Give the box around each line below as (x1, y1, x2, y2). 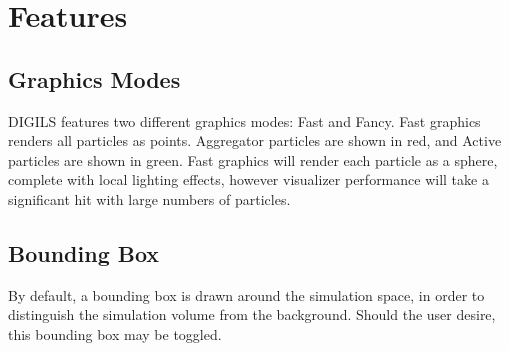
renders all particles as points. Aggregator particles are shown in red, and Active (8, 130, 502, 151)
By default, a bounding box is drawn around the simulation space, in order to (8, 284, 485, 305)
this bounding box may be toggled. (8, 323, 222, 344)
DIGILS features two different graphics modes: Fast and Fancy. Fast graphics (8, 110, 481, 131)
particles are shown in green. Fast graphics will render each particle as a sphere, (8, 149, 498, 170)
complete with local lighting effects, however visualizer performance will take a (8, 169, 489, 190)
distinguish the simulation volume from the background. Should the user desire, (8, 304, 496, 325)
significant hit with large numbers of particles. (8, 188, 291, 209)
